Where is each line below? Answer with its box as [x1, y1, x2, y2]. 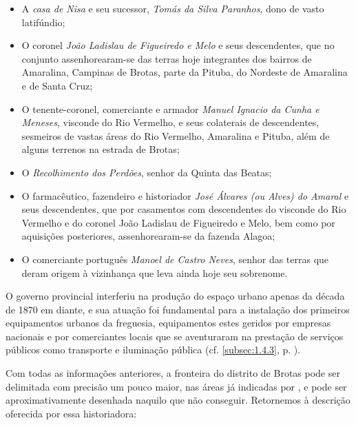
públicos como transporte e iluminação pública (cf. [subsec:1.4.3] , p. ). [6, 342, 301, 357]
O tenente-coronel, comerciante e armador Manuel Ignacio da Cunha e [21, 101, 320, 116]
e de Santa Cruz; [21, 78, 93, 92]
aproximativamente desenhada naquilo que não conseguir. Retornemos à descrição [6, 393, 350, 407]
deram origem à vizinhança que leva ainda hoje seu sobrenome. [21, 265, 288, 280]
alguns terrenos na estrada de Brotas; [21, 142, 180, 156]
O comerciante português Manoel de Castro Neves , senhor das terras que [21, 251, 329, 266]
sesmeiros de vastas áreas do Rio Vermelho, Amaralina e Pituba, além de [21, 128, 330, 143]
